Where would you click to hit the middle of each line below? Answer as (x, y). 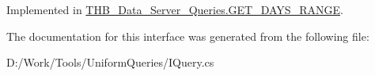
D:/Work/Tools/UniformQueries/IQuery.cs (110, 62)
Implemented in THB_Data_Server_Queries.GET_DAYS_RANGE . (175, 9)
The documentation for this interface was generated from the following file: (188, 36)
